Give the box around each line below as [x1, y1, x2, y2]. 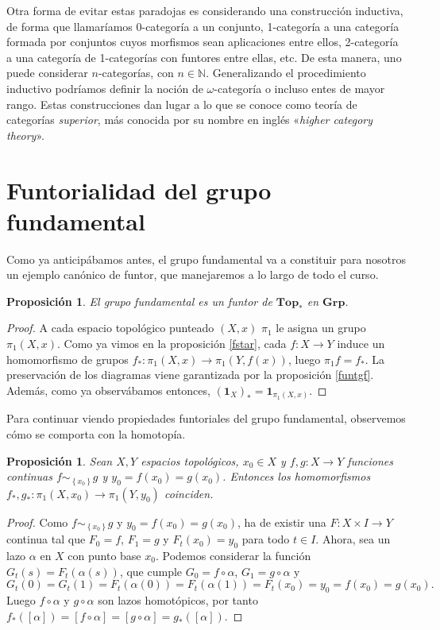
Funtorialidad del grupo [6, 173, 272, 206]
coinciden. [164, 485, 214, 501]
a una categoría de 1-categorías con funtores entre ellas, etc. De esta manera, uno [6, 48, 402, 65]
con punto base [68, 547, 141, 563]
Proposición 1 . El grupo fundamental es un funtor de [6, 292, 272, 309]
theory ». [6, 126, 44, 143]
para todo [241, 531, 290, 547]
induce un [337, 335, 385, 352]
